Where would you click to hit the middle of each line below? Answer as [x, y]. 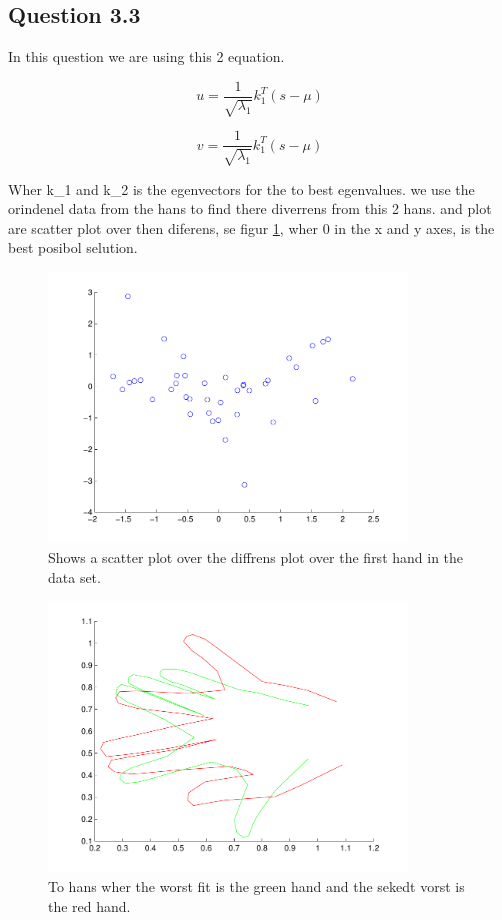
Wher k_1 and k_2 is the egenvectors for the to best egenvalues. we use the [241, 188]
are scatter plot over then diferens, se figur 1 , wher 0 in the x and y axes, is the [251, 227]
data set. [74, 576]
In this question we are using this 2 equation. [146, 56]
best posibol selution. [73, 247]
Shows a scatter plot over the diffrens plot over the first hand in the [256, 556]
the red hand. [89, 905]
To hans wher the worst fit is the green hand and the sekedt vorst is [256, 885]
